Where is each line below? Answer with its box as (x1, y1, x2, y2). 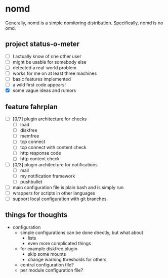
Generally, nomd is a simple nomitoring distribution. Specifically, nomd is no (5, 20, 163, 26)
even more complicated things (27, 240, 91, 246)
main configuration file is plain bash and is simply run (12, 184, 124, 190)
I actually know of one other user (12, 53, 82, 59)
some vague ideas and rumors (12, 87, 76, 94)
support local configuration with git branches (12, 196, 107, 202)
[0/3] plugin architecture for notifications (12, 161, 98, 167)
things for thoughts (5, 211, 68, 219)
